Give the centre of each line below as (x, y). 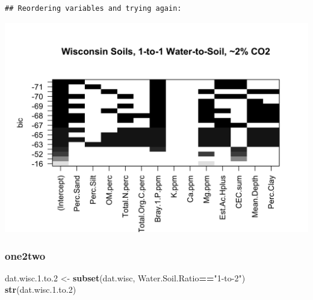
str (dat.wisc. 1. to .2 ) (41, 289)
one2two (25, 255)
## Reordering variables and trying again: (93, 8)
